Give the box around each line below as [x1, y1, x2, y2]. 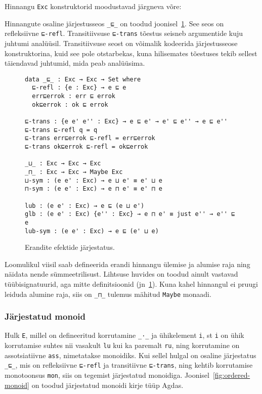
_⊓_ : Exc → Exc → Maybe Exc [25, 168, 123, 176]
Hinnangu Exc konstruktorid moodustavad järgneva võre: [5, 1, 182, 11]
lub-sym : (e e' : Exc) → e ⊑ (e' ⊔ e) [25, 227, 159, 235]
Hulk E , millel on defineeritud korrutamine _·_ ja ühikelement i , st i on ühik [5, 330, 244, 340]
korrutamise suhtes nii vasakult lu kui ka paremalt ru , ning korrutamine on [5, 340, 240, 351]
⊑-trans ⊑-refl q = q [25, 126, 98, 134]
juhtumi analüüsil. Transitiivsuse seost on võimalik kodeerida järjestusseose [5, 37, 238, 48]
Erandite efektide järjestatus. [25, 242, 115, 252]
